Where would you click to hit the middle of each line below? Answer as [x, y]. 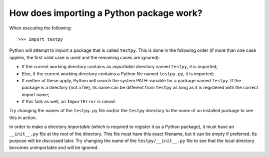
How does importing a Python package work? [106, 13]
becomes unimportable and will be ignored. [54, 148]
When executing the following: [40, 28]
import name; [35, 94]
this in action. [23, 118]
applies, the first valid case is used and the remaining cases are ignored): [84, 57]
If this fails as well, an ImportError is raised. [69, 102]
